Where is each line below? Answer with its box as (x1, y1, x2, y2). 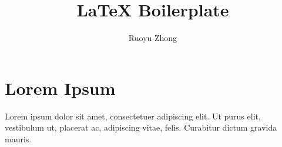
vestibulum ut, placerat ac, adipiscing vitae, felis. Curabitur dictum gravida (5, 121, 277, 134)
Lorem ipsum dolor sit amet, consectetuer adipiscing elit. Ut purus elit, (5, 110, 261, 122)
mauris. (5, 132, 32, 145)
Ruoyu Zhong (128, 32, 177, 44)
